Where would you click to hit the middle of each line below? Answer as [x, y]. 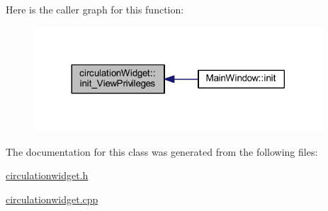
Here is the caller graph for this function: [95, 9]
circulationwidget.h [47, 175]
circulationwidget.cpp [52, 199]
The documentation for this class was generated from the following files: [162, 151]
